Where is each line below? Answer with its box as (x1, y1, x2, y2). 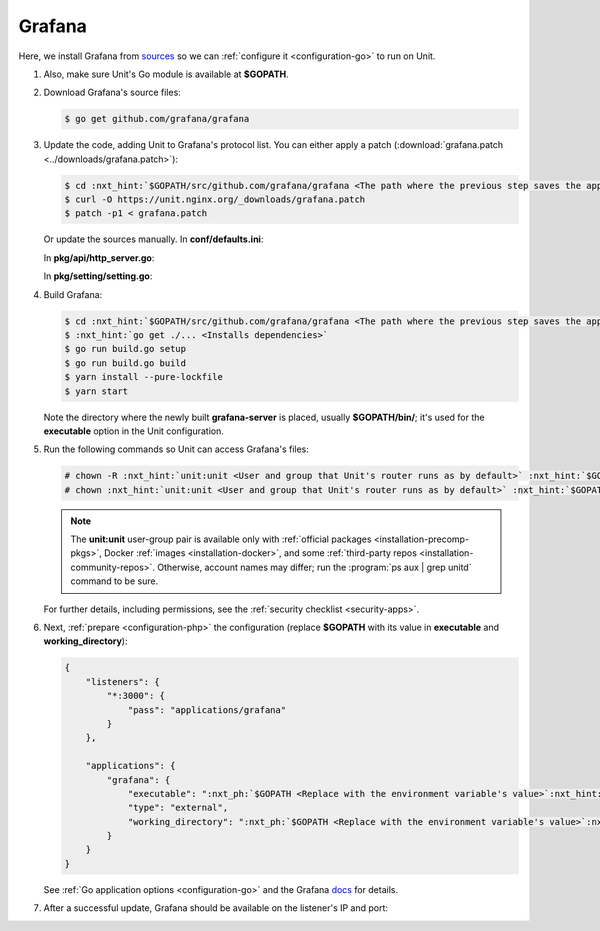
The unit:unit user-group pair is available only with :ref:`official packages (70, 533, 372, 545)
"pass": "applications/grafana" (127, 704, 287, 715)
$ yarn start (64, 385, 129, 397)
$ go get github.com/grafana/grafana (64, 113, 250, 125)
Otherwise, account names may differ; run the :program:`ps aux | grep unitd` (156, 561, 472, 573)
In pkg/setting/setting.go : (43, 270, 153, 282)
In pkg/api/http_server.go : (43, 251, 155, 264)
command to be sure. (70, 575, 159, 587)
